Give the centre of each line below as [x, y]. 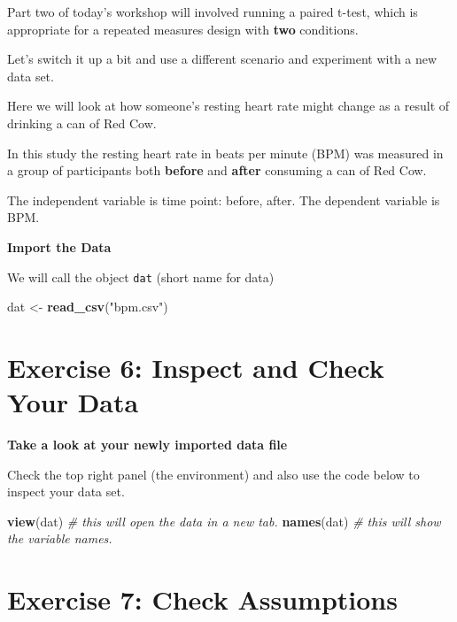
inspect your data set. [66, 491]
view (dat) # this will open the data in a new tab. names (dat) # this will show [224, 521]
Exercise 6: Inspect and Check [196, 367]
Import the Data [59, 246]
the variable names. [60, 538]
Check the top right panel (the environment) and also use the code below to [213, 474]
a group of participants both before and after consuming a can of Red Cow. [217, 170]
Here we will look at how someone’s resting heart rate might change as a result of [228, 106]
